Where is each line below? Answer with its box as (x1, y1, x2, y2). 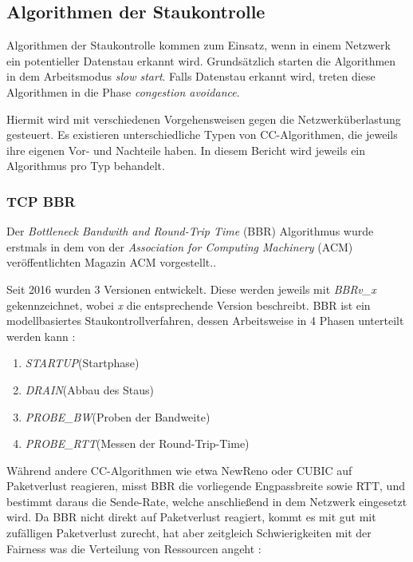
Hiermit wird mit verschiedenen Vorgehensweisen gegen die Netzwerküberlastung (6, 110, 401, 127)
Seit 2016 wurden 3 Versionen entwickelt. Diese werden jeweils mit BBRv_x (6, 280, 376, 297)
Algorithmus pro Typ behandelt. (6, 157, 165, 174)
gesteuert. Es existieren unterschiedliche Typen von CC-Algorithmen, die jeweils (6, 126, 398, 143)
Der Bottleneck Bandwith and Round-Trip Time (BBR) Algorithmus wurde (6, 223, 374, 239)
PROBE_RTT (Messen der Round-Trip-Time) (25, 435, 250, 452)
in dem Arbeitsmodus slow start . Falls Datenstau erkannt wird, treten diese (6, 68, 376, 85)
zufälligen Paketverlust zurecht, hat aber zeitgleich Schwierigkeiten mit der (6, 524, 372, 541)
